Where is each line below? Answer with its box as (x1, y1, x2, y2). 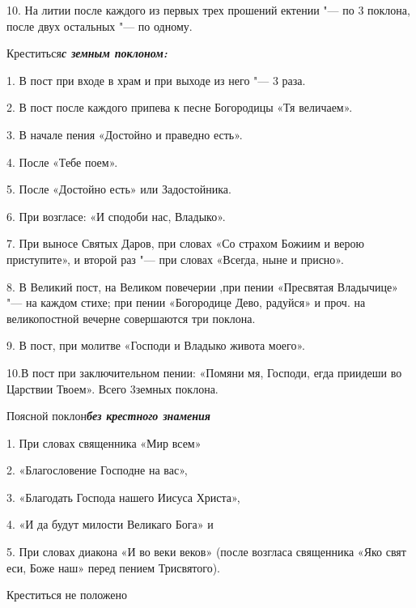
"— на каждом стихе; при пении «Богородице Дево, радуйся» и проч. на (6, 294, 366, 311)
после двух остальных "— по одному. (6, 17, 193, 34)
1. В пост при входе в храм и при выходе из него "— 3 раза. (6, 71, 306, 88)
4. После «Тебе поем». (6, 153, 118, 170)
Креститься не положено (6, 586, 128, 603)
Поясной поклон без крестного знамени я (6, 407, 210, 424)
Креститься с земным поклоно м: (6, 45, 168, 62)
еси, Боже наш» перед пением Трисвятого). (6, 559, 221, 576)
